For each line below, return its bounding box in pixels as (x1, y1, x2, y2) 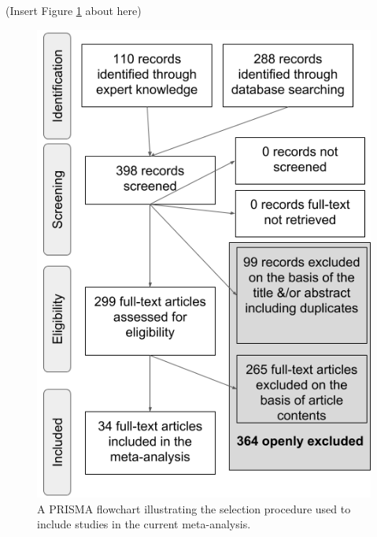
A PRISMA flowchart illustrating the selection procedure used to (37, 500, 351, 516)
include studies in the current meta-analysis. (37, 516, 251, 532)
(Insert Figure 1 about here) (6, 2, 142, 18)
